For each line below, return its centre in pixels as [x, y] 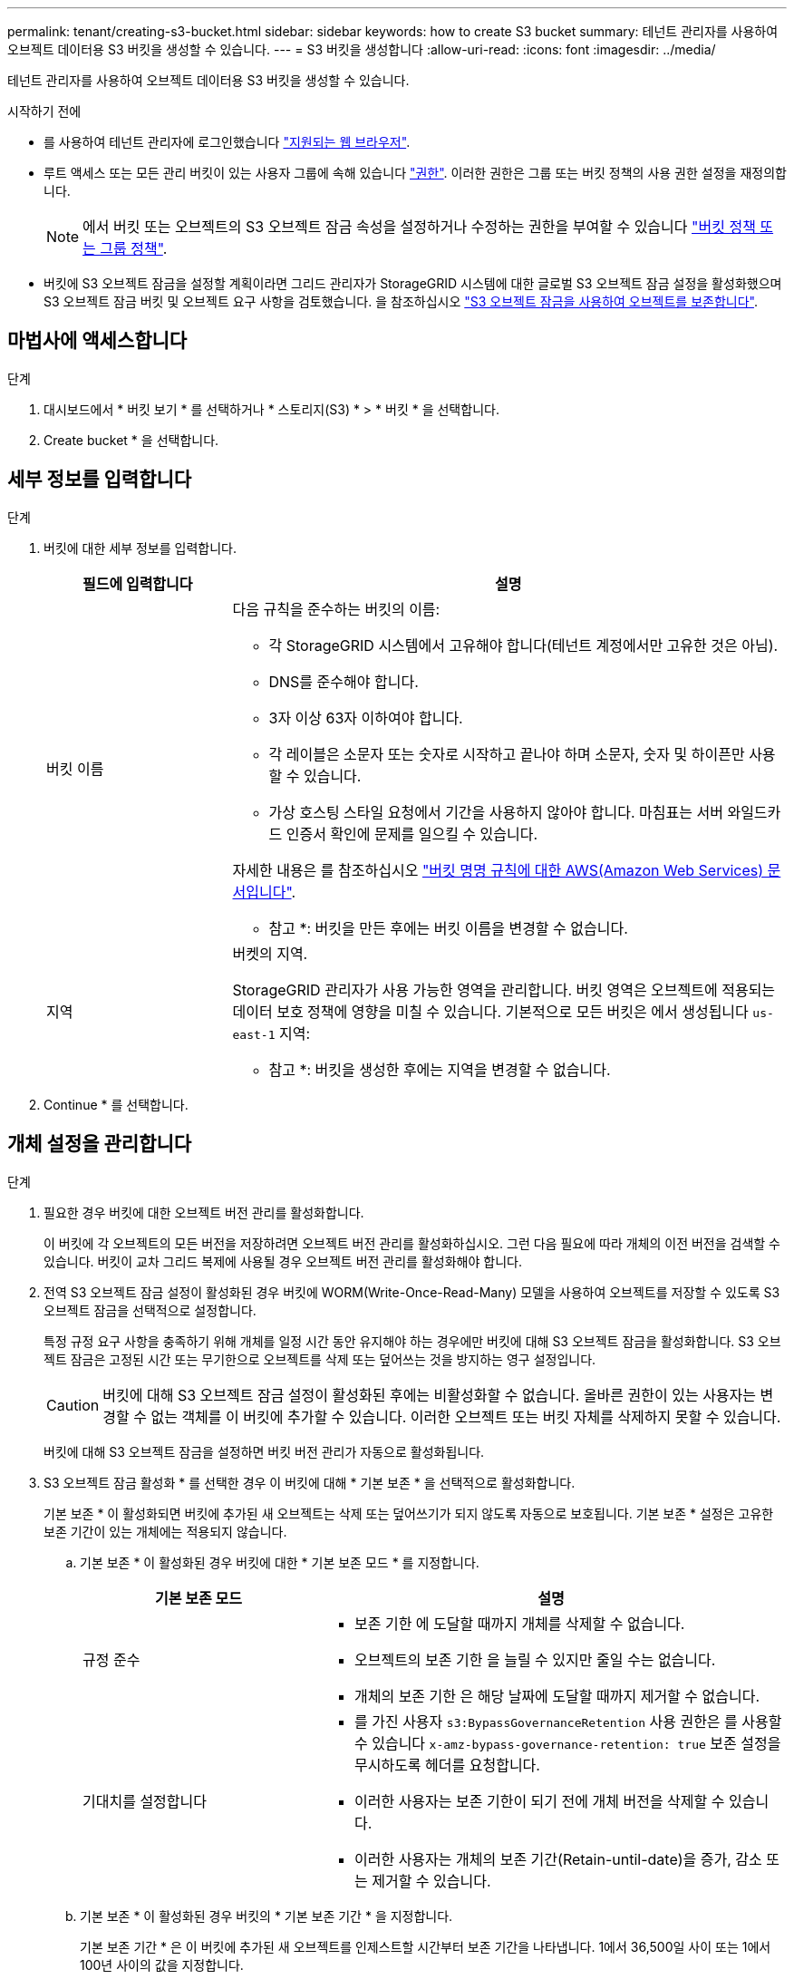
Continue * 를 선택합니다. [116, 1104]
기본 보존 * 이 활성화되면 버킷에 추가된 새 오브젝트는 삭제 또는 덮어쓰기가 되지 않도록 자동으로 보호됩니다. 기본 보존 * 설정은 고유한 [409, 1513]
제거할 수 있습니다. [431, 1881]
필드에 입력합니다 [137, 583]
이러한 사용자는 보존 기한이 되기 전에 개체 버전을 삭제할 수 [539, 1801]
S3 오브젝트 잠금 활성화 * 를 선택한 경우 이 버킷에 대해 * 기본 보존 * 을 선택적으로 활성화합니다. [310, 1482]
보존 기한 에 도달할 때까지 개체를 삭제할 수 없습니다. [519, 1623]
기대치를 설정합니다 [145, 1801]
